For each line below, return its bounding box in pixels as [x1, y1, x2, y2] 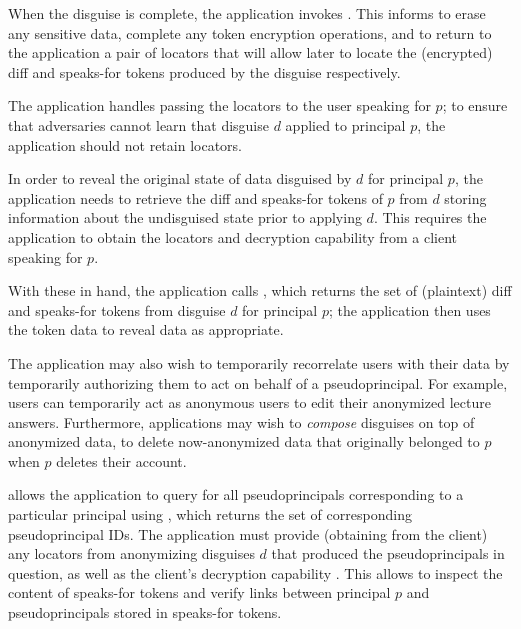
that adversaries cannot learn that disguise [8, 114, 269, 135]
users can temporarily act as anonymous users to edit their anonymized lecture [8, 392, 491, 413]
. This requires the [373, 207, 487, 228]
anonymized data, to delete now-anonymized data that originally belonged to [8, 431, 480, 452]
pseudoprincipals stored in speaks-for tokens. [8, 602, 282, 623]
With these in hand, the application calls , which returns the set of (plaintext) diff [8, 280, 512, 301]
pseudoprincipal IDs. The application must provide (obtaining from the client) [8, 523, 488, 544]
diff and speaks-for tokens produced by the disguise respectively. [8, 61, 401, 82]
